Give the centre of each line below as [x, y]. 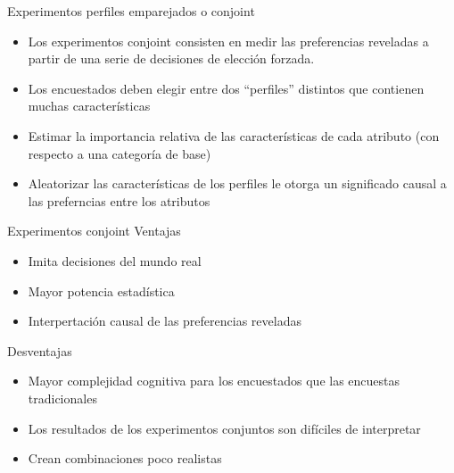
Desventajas [40, 350]
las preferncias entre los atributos [119, 200]
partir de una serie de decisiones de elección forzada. [171, 58]
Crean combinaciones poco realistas [125, 458]
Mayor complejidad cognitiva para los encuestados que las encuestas [214, 381]
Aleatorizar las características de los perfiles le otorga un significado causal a [237, 183]
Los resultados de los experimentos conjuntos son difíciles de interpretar [224, 428]
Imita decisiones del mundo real [115, 260]
